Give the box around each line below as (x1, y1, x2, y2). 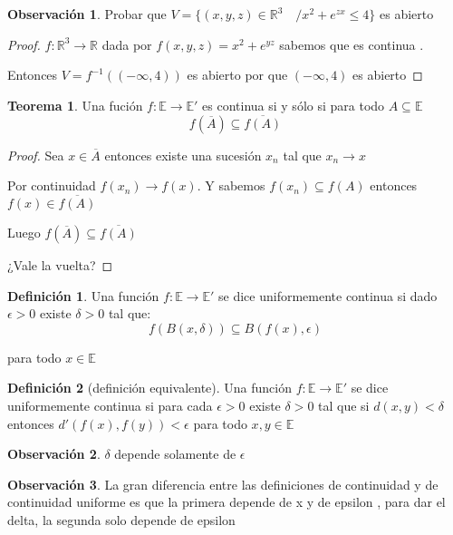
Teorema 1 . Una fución (7, 95, 143, 114)
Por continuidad (7, 176, 96, 195)
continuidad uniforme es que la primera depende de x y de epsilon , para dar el (7, 492, 446, 511)
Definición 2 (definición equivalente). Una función (7, 378, 292, 397)
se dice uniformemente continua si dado (218, 286, 438, 305)
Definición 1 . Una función (7, 286, 159, 305)
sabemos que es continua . (279, 34, 424, 53)
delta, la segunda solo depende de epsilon (7, 510, 236, 529)
